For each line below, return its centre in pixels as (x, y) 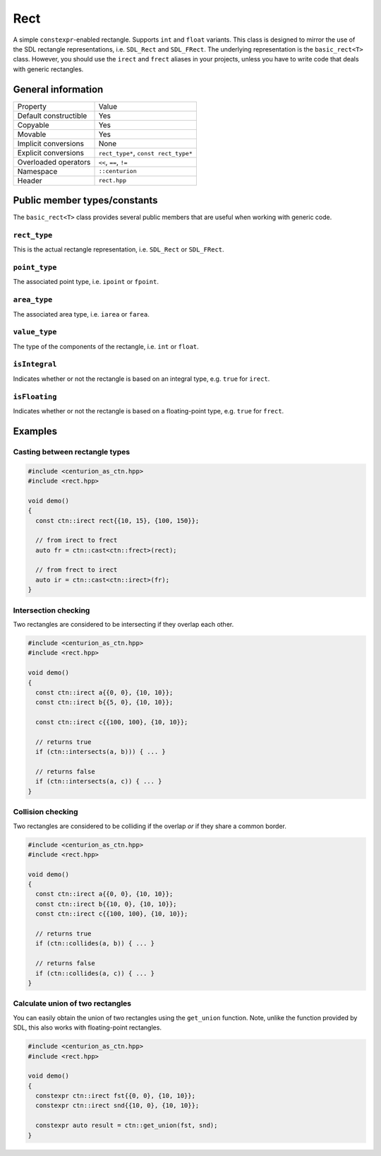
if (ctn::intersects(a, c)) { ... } (99, 782)
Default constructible (52, 115)
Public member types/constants (85, 200)
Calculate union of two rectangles (72, 1003)
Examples (35, 431)
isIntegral (35, 364)
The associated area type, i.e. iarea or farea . (81, 314)
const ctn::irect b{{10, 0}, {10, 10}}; (106, 904)
